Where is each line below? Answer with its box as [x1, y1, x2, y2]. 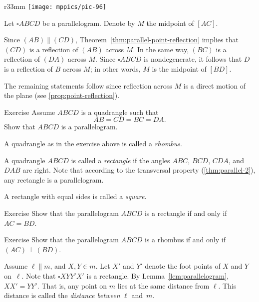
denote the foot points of [145, 261, 221, 271]
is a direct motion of [183, 80, 246, 91]
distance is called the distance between [4, 290, 120, 301]
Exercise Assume [4, 106, 55, 117]
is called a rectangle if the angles [71, 155, 170, 165]
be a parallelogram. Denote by [42, 17, 135, 28]
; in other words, [90, 64, 141, 74]
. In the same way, [133, 44, 189, 54]
